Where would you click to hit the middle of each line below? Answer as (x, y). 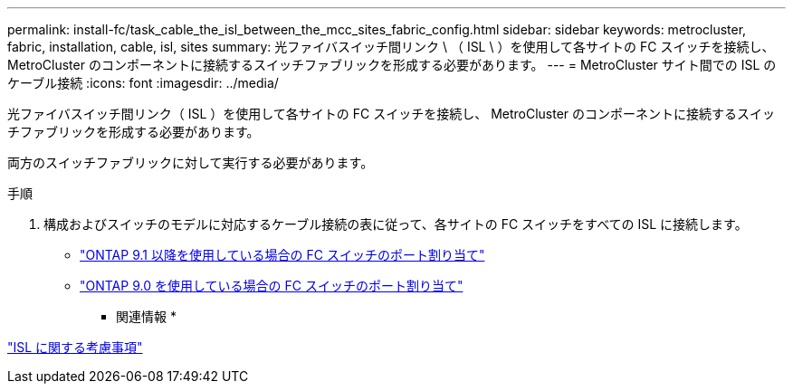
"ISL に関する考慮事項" (75, 347)
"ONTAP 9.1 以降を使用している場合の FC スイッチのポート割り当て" (282, 255)
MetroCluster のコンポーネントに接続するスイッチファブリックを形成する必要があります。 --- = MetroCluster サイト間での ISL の (392, 65)
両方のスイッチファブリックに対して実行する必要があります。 (191, 162)
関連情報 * (146, 316)
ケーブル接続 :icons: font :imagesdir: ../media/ (143, 83)
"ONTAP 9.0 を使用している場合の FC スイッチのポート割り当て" (272, 286)
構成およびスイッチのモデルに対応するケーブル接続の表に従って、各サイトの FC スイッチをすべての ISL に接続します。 (396, 224)
